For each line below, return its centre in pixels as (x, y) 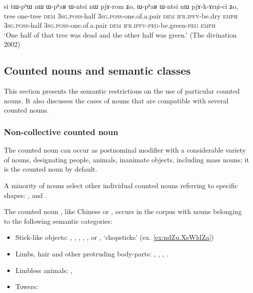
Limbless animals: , (44, 270)
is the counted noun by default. (51, 169)
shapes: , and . (26, 195)
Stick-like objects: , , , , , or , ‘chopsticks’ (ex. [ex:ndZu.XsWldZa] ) (115, 237)
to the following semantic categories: (58, 221)
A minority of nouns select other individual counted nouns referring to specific (121, 185)
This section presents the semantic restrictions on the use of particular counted (122, 91)
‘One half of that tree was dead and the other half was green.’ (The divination (120, 34)
